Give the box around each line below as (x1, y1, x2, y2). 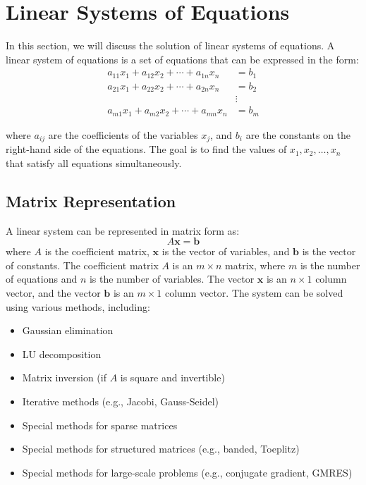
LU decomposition (22, 346, 102, 361)
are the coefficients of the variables (48, 127, 198, 142)
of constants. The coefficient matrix (6, 257, 159, 272)
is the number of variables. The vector (89, 271, 255, 286)
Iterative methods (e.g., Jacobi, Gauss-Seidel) (22, 393, 219, 408)
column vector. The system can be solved (164, 286, 343, 300)
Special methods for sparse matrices (22, 417, 178, 432)
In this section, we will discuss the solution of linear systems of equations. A (6, 38, 335, 53)
